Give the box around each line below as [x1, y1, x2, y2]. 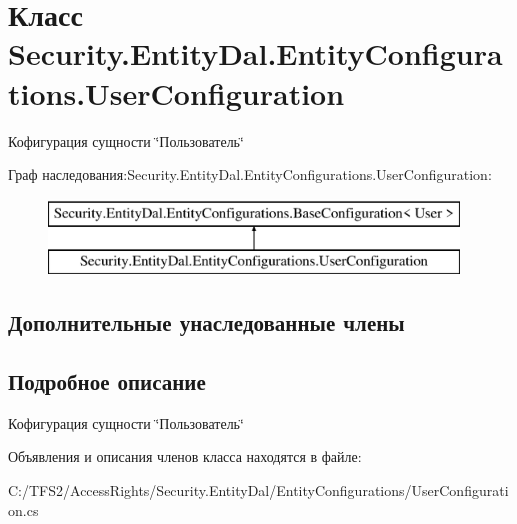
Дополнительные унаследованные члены [8, 307, 405, 338]
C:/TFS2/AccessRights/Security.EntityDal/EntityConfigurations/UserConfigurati [8, 480, 509, 501]
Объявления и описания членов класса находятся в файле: [8, 446, 362, 467]
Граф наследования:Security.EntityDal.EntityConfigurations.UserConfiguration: [8, 164, 492, 185]
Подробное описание [8, 366, 206, 397]
